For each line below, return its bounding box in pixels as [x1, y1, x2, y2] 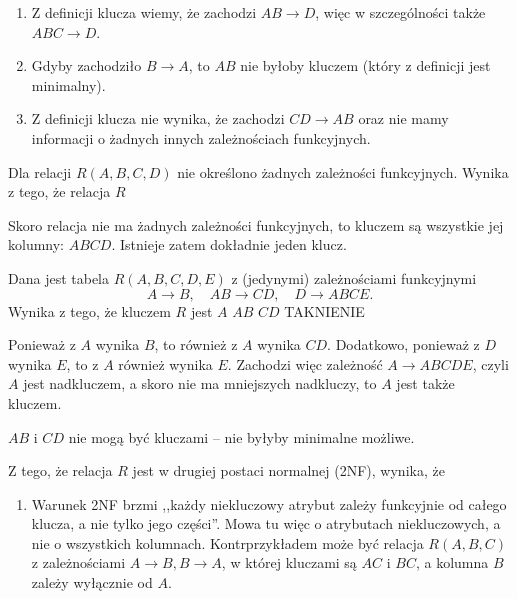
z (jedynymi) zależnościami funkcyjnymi [231, 267, 477, 288]
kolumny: [8, 234, 65, 255]
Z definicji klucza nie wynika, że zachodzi [31, 108, 285, 129]
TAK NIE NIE [284, 300, 365, 321]
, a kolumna [415, 552, 489, 573]
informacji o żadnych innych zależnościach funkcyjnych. [31, 127, 371, 148]
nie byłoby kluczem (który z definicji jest [240, 55, 491, 76]
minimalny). [31, 74, 106, 95]
